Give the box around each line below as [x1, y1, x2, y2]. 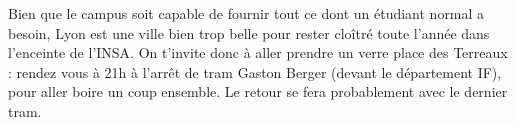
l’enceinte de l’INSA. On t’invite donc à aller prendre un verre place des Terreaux [8, 42, 508, 63]
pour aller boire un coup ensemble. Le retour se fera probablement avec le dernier [8, 81, 508, 102]
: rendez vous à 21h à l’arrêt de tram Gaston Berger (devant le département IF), [8, 61, 502, 82]
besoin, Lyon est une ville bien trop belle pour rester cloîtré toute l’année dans [8, 22, 490, 43]
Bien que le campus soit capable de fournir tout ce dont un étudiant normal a [8, 3, 485, 23]
